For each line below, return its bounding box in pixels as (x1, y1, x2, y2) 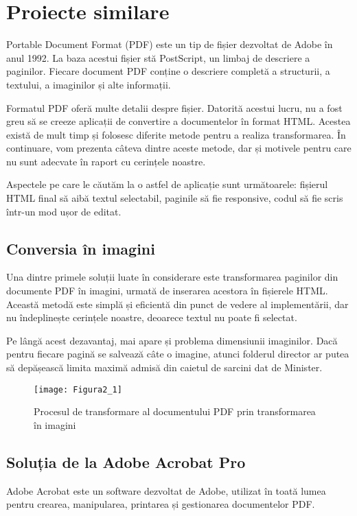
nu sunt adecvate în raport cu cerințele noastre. (6, 154, 206, 168)
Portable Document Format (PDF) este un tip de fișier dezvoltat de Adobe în (6, 37, 333, 51)
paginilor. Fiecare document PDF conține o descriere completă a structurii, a (6, 64, 330, 78)
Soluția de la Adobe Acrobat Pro (6, 451, 246, 472)
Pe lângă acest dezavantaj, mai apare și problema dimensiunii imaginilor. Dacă (6, 333, 338, 347)
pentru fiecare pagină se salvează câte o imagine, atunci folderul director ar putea (6, 347, 349, 361)
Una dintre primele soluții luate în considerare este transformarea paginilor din (6, 270, 338, 284)
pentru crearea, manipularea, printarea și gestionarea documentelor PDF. (6, 497, 315, 511)
